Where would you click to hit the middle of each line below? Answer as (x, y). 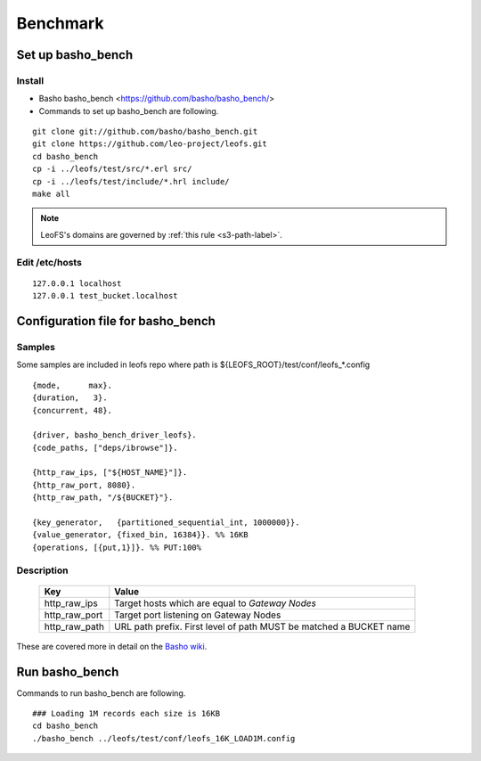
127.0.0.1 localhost (77, 283)
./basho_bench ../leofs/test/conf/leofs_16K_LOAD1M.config (164, 738)
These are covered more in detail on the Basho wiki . (112, 646)
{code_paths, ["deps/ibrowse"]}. (105, 447)
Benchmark (60, 23)
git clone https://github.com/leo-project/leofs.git (150, 144)
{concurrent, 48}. (73, 410)
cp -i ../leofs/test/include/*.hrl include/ (131, 181)
